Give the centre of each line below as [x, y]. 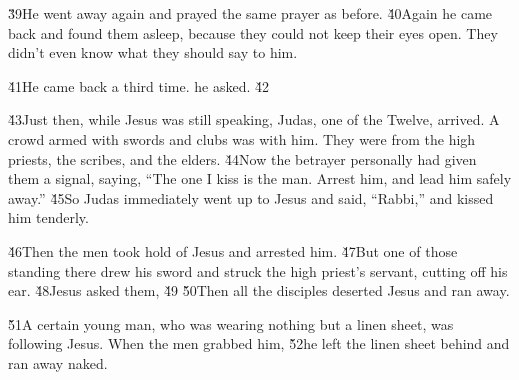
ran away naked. [58, 362]
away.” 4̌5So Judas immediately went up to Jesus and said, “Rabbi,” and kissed [251, 197]
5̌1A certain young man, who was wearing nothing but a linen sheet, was [231, 323]
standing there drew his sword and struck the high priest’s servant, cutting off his [258, 270]
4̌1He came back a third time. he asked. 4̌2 [139, 85]
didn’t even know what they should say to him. [153, 52]
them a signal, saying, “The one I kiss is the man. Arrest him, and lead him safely [260, 178]
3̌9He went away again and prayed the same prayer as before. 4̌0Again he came [250, 13]
